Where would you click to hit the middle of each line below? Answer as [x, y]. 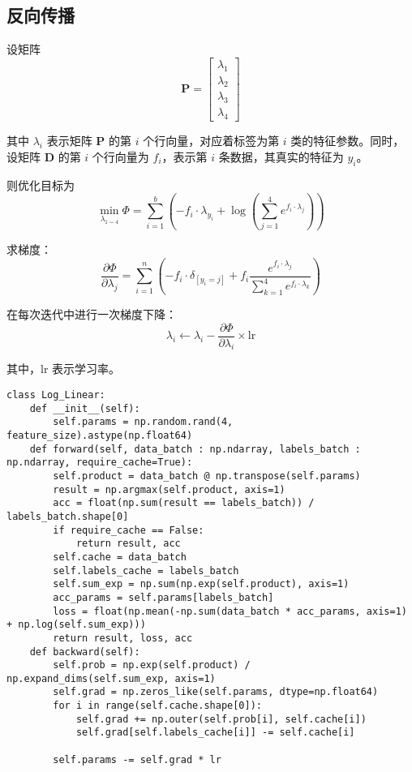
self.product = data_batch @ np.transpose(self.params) [207, 476]
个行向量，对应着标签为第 [211, 141]
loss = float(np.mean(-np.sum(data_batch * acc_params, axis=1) [230, 611]
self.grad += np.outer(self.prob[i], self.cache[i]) [221, 719]
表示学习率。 [86, 369]
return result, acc [128, 544]
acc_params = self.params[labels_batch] [163, 597]
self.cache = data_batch [120, 557]
